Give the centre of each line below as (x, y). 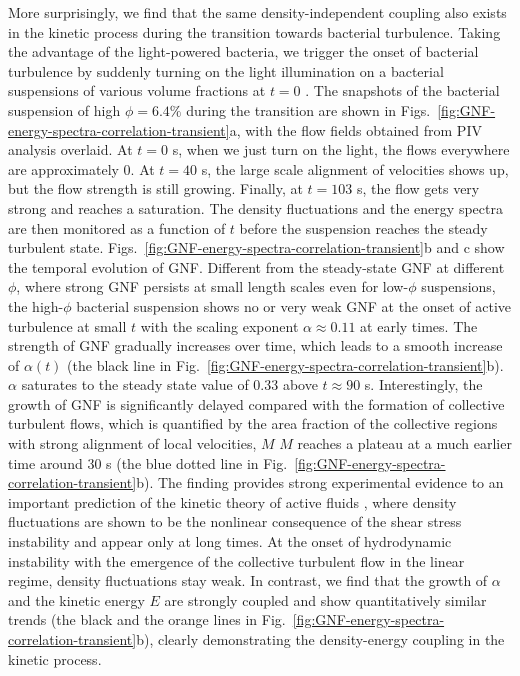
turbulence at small (67, 325)
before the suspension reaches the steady (363, 227)
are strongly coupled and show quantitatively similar (325, 599)
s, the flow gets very (418, 188)
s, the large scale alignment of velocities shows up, (355, 168)
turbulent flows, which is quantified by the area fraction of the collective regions (253, 423)
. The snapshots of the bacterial (402, 90)
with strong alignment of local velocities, (132, 443)
